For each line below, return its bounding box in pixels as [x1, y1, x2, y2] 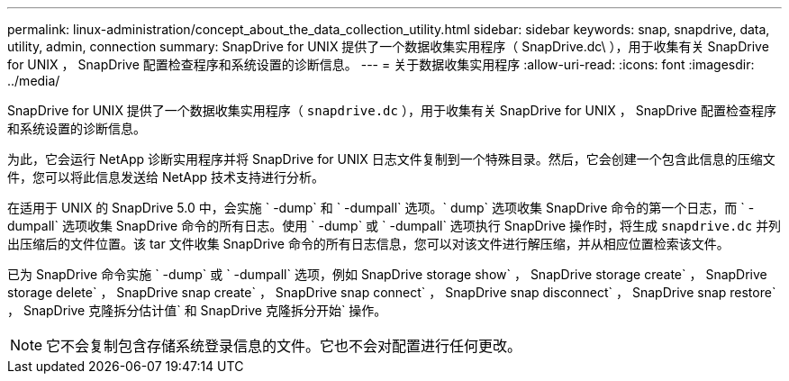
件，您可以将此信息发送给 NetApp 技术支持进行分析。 [7, 169, 324, 185]
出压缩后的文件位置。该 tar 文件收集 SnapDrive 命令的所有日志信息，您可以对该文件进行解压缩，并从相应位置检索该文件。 [7, 236, 730, 251]
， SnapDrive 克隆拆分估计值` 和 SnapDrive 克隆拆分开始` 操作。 [7, 303, 387, 318]
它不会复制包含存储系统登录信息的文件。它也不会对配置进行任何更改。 [46, 337, 522, 355]
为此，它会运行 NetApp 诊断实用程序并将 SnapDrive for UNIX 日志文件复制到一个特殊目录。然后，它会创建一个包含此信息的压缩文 [7, 151, 775, 167]
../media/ [7, 73, 60, 88]
